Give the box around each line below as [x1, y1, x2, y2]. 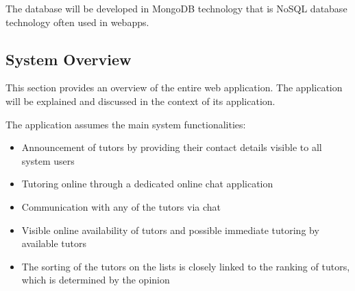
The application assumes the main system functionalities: [5, 117, 246, 131]
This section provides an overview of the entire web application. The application [5, 80, 343, 95]
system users [21, 153, 75, 167]
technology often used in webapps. [5, 14, 149, 29]
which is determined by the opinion [21, 272, 170, 287]
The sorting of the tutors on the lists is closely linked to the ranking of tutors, [21, 259, 350, 273]
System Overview [5, 48, 132, 69]
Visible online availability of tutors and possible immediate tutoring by [21, 222, 319, 237]
